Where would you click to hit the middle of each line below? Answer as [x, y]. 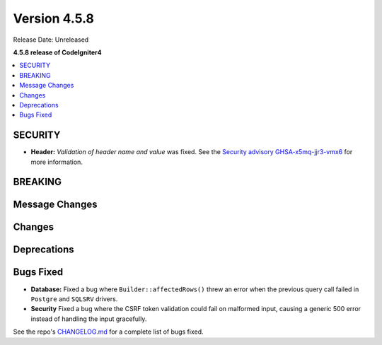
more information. [57, 162]
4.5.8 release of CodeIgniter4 [57, 52]
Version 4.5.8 [54, 18]
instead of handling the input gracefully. [89, 319]
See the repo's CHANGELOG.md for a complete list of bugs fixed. [109, 332]
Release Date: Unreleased [51, 40]
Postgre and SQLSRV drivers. [74, 299]
